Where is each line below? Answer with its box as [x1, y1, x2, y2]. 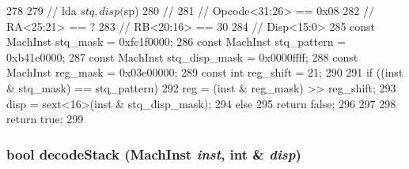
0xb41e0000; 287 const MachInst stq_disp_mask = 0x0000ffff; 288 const [6, 48, 358, 65]
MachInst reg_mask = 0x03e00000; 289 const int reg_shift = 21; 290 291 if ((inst [6, 64, 403, 81]
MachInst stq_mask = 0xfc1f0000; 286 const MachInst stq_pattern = [6, 33, 347, 50]
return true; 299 [6, 111, 84, 127]
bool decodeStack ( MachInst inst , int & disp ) [6, 144, 301, 163]
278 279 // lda [6, 2, 77, 18]
